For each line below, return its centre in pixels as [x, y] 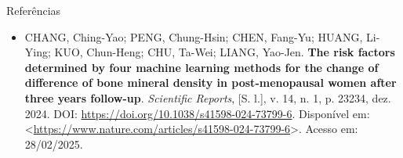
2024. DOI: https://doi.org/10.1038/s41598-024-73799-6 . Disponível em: [197, 113]
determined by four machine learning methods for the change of [201, 67]
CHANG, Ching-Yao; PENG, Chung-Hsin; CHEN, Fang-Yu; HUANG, [194, 36]
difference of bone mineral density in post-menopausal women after [211, 83]
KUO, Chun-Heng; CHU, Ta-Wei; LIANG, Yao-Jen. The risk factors [225, 52]
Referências [34, 10]
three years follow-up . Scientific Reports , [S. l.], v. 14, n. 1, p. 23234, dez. [208, 97]
